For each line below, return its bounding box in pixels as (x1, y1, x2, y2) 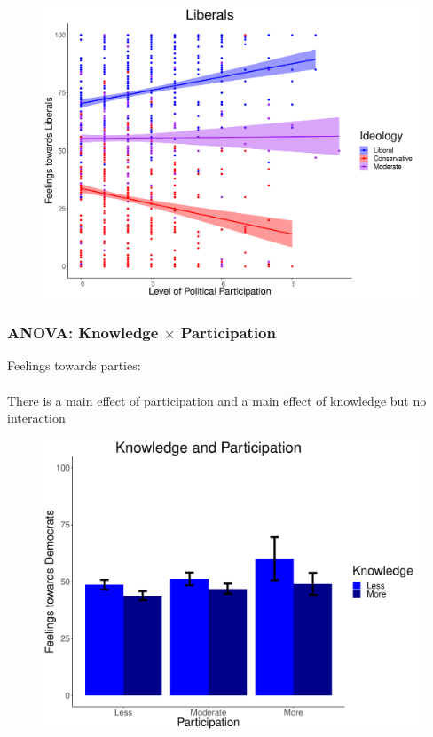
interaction (7, 408, 66, 427)
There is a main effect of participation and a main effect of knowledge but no (7, 391, 427, 409)
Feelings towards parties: (7, 356, 141, 375)
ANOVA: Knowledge (7, 321, 159, 344)
